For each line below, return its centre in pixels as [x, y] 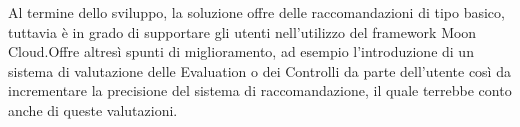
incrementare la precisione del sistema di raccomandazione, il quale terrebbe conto [260, 90]
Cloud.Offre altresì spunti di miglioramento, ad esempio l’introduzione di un [241, 51]
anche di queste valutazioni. [93, 109]
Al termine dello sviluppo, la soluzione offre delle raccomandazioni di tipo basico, [256, 12]
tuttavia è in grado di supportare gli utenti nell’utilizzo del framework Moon [242, 31]
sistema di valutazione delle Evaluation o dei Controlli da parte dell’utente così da [259, 70]
